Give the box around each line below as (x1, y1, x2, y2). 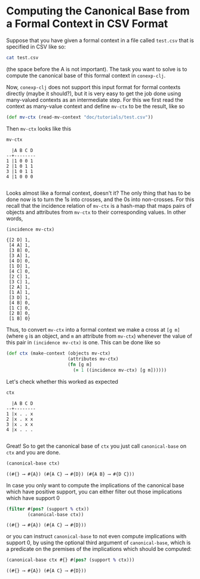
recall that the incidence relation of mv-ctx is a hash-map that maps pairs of (6, 202, 192, 209)
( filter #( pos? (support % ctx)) (6, 506, 90, 512)
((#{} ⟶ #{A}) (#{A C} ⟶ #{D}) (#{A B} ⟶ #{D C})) (6, 471, 135, 477)
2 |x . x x (6, 416, 33, 422)
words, (6, 214, 23, 222)
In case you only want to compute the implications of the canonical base (6, 481, 184, 489)
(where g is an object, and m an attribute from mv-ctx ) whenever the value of (6, 332, 192, 339)
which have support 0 (6, 494, 60, 501)
